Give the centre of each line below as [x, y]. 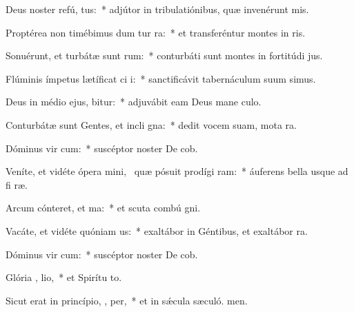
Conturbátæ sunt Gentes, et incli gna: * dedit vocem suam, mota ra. [151, 124]
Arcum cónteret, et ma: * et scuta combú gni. [103, 208]
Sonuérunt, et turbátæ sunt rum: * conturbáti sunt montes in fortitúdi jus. [164, 55]
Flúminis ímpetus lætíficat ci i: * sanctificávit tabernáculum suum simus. [161, 78]
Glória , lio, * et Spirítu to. [64, 277]
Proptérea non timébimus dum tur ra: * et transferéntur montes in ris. [156, 32]
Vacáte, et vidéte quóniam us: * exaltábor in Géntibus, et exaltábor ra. [157, 230]
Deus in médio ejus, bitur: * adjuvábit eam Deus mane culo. [134, 102]
